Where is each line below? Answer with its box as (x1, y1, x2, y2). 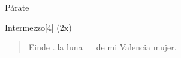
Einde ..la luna (28, 41, 83, 53)
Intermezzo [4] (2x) (5, 21, 72, 33)
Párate (5, 1, 29, 13)
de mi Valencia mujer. (96, 41, 177, 53)
